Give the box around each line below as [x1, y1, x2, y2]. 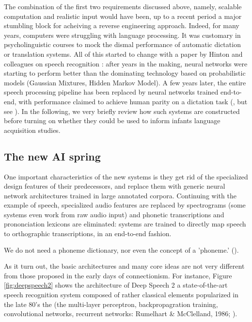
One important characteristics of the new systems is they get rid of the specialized [4, 171, 248, 181]
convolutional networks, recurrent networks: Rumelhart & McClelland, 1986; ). [4, 308, 237, 319]
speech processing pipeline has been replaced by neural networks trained [4, 87, 219, 97]
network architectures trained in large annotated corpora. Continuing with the [4, 190, 236, 200]
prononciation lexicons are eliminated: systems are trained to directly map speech [4, 219, 246, 229]
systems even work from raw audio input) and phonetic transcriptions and [4, 209, 224, 219]
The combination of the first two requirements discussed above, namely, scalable [4, 1, 242, 11]
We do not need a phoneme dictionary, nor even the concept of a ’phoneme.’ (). [4, 244, 239, 255]
